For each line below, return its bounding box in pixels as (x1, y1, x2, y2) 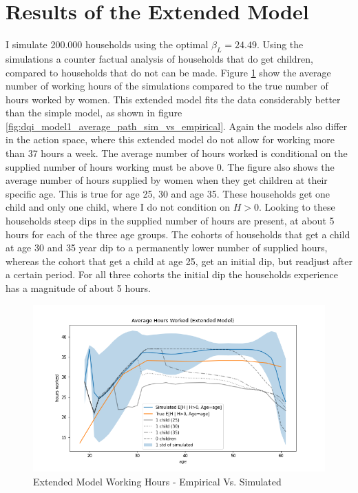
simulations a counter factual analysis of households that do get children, (6, 51, 314, 65)
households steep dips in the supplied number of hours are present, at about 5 (6, 213, 335, 228)
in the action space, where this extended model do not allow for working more (6, 132, 335, 147)
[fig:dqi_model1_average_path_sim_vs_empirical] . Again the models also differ (6, 118, 348, 133)
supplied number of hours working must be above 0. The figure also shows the (6, 159, 335, 174)
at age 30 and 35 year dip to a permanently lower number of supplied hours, (6, 240, 328, 255)
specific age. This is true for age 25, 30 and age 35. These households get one (6, 186, 330, 200)
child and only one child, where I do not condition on (6, 200, 230, 214)
